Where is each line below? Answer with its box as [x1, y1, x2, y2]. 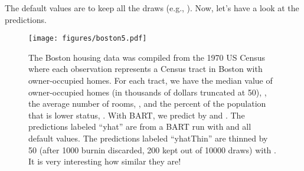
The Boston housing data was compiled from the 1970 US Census [28, 51, 266, 63]
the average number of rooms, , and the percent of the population [28, 97, 266, 110]
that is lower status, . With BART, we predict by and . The [28, 108, 245, 121]
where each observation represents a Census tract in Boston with [28, 63, 263, 75]
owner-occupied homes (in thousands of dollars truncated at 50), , [28, 85, 267, 98]
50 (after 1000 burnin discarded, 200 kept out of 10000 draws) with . [28, 143, 276, 156]
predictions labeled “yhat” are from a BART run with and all [28, 120, 251, 133]
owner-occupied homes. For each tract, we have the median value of [28, 74, 273, 87]
